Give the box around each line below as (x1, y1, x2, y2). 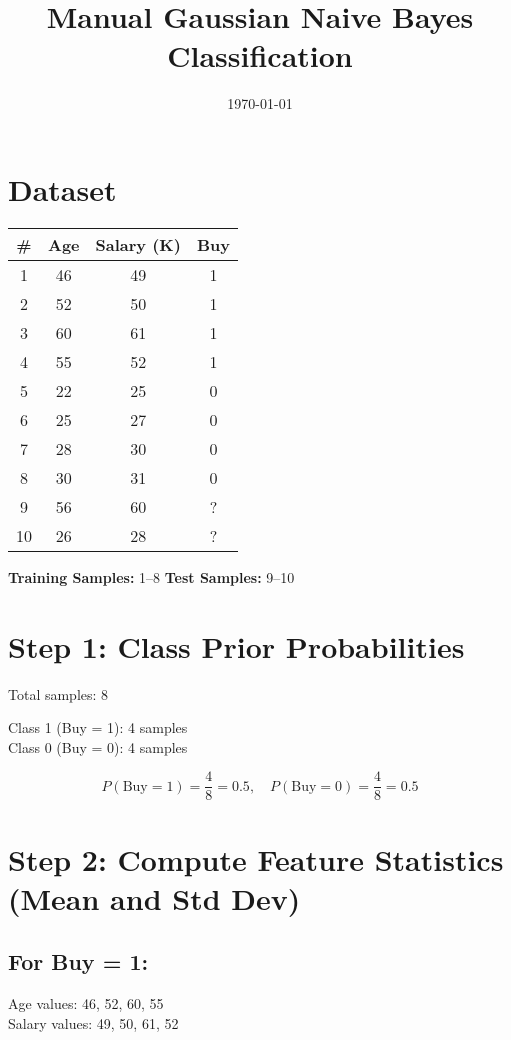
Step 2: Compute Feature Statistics (8, 838, 504, 879)
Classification (167, 35, 353, 76)
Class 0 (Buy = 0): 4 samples (8, 736, 188, 757)
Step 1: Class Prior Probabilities (8, 625, 465, 666)
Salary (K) (95, 232, 181, 256)
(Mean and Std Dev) (8, 877, 301, 918)
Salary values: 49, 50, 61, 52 (8, 1012, 179, 1033)
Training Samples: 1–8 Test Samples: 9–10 (8, 566, 295, 587)
